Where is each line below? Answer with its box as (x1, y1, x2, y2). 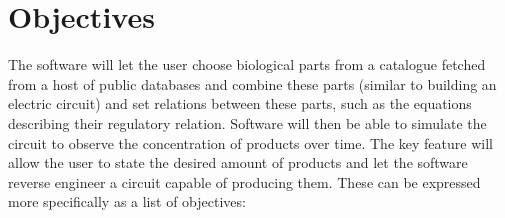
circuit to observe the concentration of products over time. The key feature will (8, 132, 493, 153)
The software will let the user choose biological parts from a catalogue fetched (8, 54, 486, 75)
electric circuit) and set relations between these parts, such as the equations (8, 93, 472, 114)
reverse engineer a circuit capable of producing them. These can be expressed (8, 171, 481, 192)
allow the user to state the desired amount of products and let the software (8, 152, 468, 173)
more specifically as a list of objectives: (8, 191, 246, 212)
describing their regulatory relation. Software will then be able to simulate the (8, 112, 487, 133)
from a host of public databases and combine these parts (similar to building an (8, 73, 497, 94)
